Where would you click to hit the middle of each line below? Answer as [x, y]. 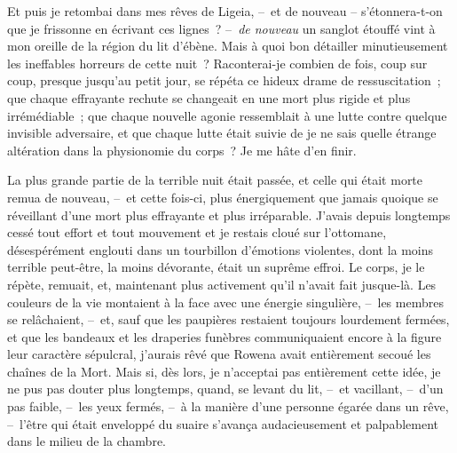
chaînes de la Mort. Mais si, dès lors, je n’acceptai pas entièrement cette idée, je [224, 371]
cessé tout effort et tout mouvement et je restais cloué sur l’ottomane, [197, 232]
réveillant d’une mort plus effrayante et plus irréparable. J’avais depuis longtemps [229, 215]
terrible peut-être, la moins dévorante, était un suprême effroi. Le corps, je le [216, 267]
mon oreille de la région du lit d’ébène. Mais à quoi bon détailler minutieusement [228, 46]
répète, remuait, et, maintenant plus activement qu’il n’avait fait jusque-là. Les [222, 284]
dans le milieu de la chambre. [87, 441]
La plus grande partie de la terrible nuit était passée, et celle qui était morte [215, 180]
